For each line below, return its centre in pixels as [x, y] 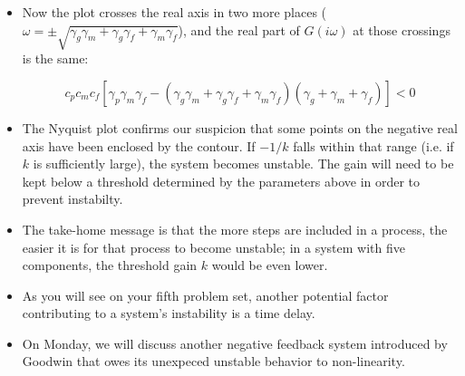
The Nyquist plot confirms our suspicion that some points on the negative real [240, 127]
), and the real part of [239, 29]
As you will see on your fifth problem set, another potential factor [205, 295]
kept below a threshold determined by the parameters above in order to [221, 181]
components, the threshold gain [110, 265]
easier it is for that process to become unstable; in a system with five [213, 247]
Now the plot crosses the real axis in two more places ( [174, 12]
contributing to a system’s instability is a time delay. [169, 313]
